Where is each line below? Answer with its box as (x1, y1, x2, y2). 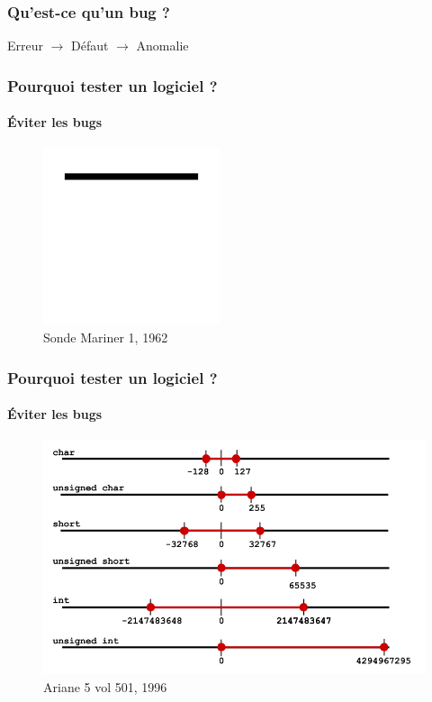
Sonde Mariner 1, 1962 (43, 328, 168, 347)
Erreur (7, 36, 43, 55)
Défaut (71, 36, 109, 55)
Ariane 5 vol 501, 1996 (43, 677, 167, 696)
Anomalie (136, 36, 189, 55)
